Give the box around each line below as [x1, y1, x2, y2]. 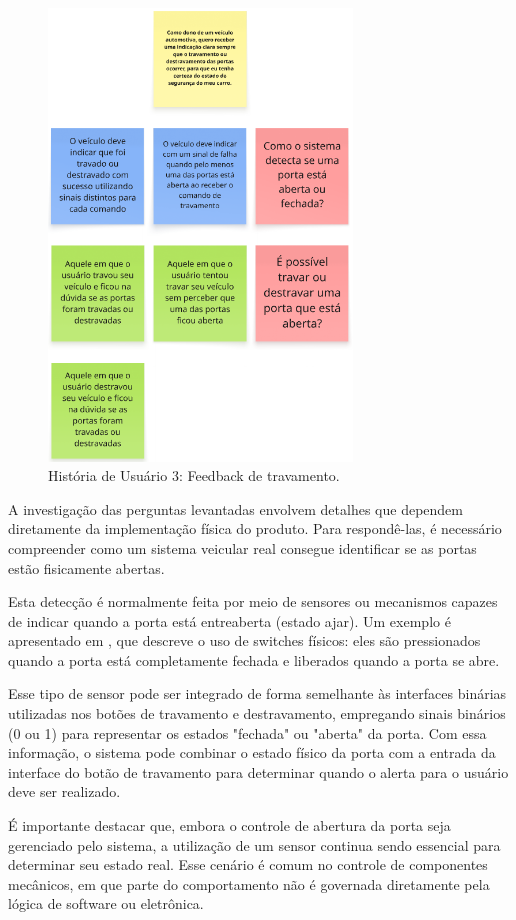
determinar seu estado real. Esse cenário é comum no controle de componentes [8, 854, 488, 875]
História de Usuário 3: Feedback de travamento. [48, 465, 340, 486]
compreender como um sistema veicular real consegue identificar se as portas [8, 537, 477, 558]
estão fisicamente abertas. [8, 557, 165, 578]
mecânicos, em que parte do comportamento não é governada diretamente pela [8, 873, 490, 894]
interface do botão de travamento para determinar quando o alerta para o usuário [8, 761, 509, 782]
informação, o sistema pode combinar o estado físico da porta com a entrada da [8, 742, 496, 763]
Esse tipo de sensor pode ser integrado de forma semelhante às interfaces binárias [8, 683, 507, 704]
